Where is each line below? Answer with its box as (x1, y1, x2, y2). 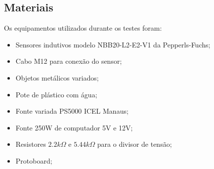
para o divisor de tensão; (97, 139, 172, 149)
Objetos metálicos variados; (15, 72, 99, 83)
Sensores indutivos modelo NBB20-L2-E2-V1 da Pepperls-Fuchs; (15, 39, 211, 49)
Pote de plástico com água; (15, 89, 97, 99)
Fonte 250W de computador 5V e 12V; (15, 122, 133, 132)
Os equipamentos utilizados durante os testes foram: (4, 23, 162, 33)
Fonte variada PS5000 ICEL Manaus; (15, 106, 128, 116)
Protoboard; (15, 155, 52, 166)
